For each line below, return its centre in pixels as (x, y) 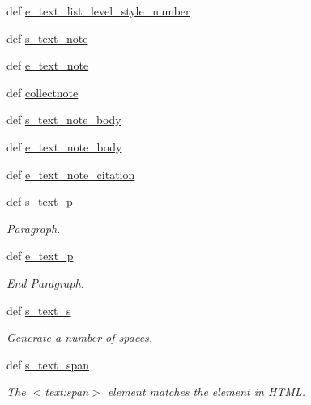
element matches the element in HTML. (206, 392)
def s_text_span (48, 364)
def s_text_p (40, 201)
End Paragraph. (45, 282)
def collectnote (43, 92)
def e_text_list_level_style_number (98, 11)
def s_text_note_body (64, 119)
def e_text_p (40, 256)
